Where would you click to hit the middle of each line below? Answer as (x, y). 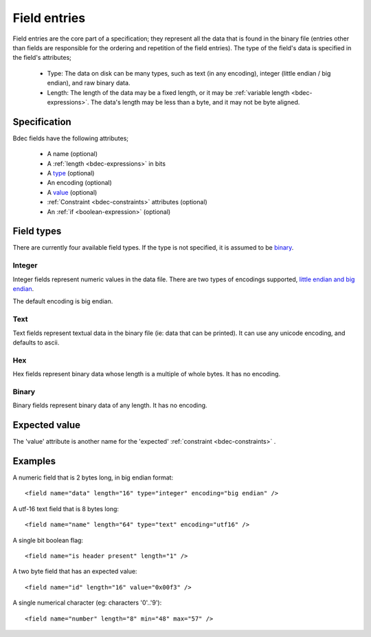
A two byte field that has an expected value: (75, 572)
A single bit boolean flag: (48, 540)
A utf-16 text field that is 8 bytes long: (66, 508)
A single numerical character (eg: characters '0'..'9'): (87, 603)
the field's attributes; (42, 58)
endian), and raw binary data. (89, 83)
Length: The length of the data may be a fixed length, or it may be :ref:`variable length (168, 92)
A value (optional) (72, 192)
